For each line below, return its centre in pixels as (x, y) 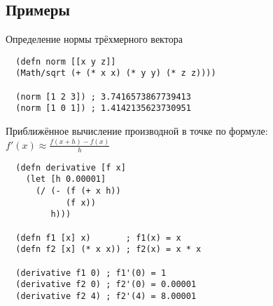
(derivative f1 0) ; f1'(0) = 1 (91, 273)
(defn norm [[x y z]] (66, 61)
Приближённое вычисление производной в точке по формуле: (137, 131)
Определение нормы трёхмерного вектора (94, 39)
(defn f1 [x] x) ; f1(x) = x (98, 238)
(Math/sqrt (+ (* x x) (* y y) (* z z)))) (116, 73)
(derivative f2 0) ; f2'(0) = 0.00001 (106, 285)
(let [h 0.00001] (66, 179)
